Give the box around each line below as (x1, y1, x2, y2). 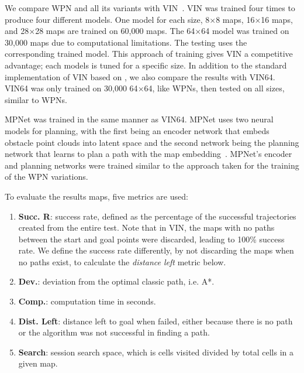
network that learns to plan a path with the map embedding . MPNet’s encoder (5, 148, 292, 160)
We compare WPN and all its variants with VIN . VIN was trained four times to (5, 2, 295, 13)
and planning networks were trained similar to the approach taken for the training (5, 159, 299, 171)
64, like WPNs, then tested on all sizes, (144, 82, 285, 94)
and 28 (5, 25, 29, 37)
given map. (18, 357, 58, 369)
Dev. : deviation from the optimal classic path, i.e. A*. (18, 275, 215, 288)
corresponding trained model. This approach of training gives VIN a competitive (5, 47, 293, 60)
